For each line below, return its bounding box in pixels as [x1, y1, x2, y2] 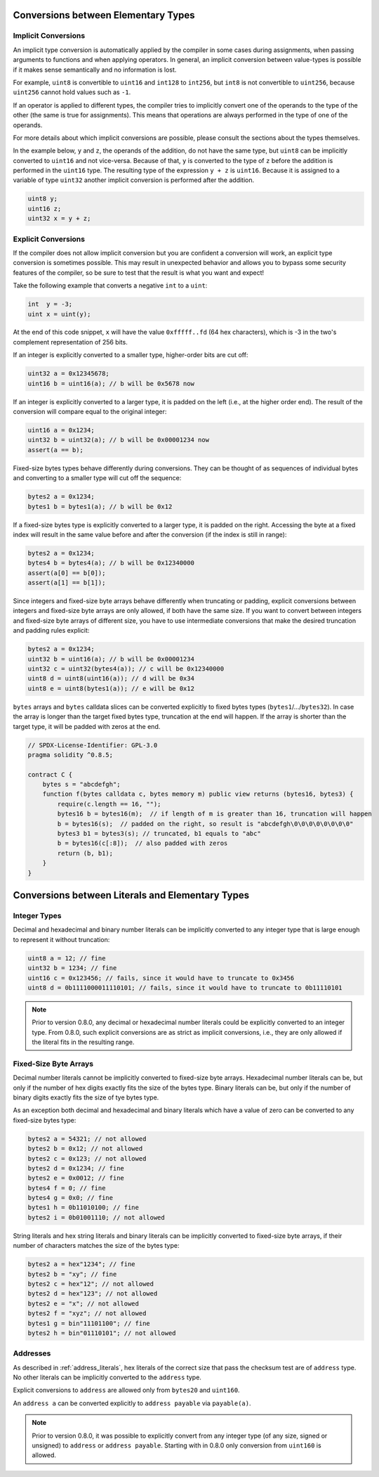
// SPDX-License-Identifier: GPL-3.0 [27, 741, 158, 749]
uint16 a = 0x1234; [27, 426, 95, 434]
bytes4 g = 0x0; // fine [27, 1194, 114, 1202]
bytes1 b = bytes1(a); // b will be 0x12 [27, 503, 173, 510]
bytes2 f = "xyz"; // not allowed [27, 1310, 147, 1317]
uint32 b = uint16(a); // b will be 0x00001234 [27, 654, 194, 663]
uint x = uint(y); [27, 310, 91, 318]
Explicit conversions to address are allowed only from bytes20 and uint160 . [13, 1386, 240, 1395]
